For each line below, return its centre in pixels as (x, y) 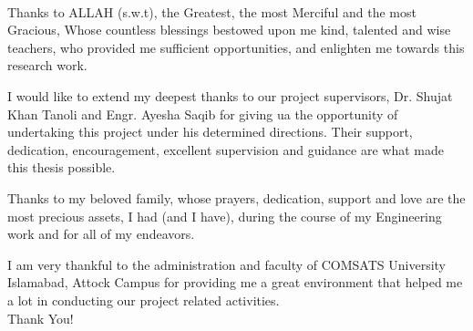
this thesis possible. (62, 167)
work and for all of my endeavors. (101, 234)
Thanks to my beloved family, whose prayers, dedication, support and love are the (236, 197)
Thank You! (41, 318)
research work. (47, 65)
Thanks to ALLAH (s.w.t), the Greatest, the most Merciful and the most (212, 11)
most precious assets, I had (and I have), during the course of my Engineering (225, 216)
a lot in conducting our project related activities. (144, 300)
